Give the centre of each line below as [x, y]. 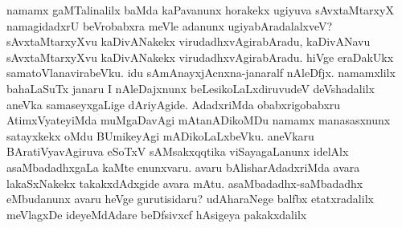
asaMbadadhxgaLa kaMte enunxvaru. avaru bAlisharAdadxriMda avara [183, 167]
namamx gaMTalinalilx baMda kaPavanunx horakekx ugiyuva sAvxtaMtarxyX [200, 10]
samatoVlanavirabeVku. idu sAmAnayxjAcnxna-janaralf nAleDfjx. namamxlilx [201, 73]
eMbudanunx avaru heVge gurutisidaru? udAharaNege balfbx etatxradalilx [190, 199]
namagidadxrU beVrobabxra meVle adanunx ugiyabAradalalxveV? [170, 25]
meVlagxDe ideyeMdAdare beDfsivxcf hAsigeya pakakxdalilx [157, 214]
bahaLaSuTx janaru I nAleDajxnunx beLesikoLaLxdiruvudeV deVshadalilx [191, 88]
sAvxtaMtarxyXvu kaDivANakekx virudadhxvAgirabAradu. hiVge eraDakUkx [200, 57]
